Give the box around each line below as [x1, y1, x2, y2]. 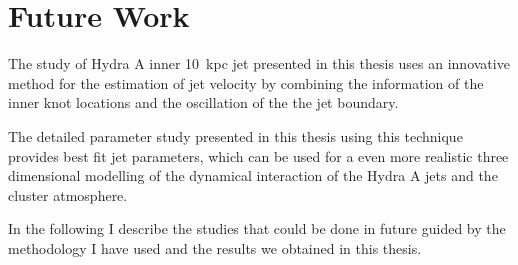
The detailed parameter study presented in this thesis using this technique [8, 125, 463, 146]
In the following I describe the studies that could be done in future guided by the [8, 218, 506, 239]
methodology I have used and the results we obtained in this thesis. [8, 237, 422, 258]
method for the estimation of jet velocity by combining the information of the [8, 72, 484, 93]
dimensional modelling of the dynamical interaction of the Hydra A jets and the [8, 165, 498, 186]
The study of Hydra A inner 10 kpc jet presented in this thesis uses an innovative [8, 53, 510, 74]
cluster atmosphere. [8, 184, 128, 205]
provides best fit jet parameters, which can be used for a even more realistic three [8, 145, 509, 166]
